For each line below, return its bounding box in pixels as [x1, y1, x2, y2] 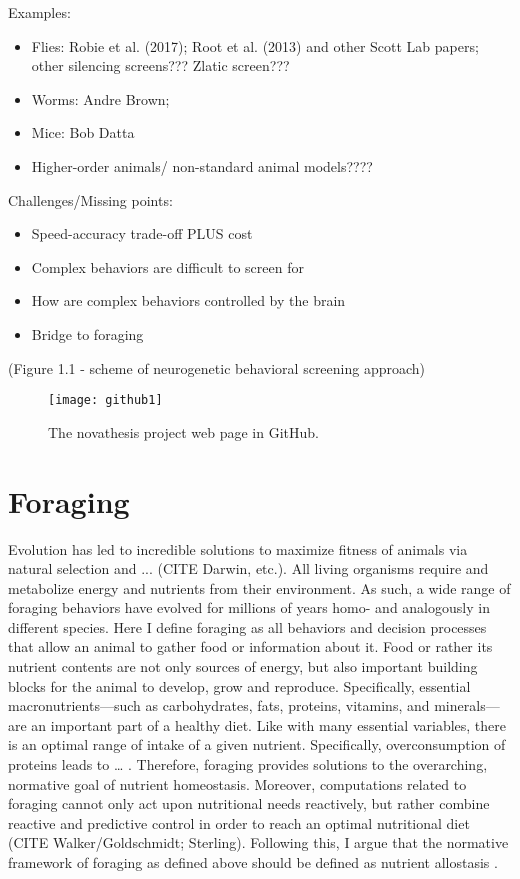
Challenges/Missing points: [8, 189, 173, 210]
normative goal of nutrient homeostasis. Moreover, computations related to [8, 773, 467, 794]
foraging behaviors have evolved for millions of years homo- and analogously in [8, 597, 490, 618]
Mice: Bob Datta [31, 122, 135, 143]
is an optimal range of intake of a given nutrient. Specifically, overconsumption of [8, 734, 506, 755]
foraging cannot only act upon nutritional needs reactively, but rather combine [8, 793, 490, 814]
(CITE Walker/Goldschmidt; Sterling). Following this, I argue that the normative [8, 832, 509, 853]
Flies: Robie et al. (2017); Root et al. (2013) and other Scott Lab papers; [31, 35, 479, 56]
